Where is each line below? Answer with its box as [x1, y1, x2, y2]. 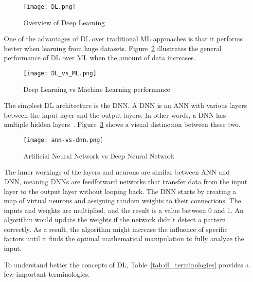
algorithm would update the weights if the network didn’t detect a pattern [4, 214, 226, 225]
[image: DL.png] [23, 3, 76, 10]
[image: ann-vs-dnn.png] [23, 137, 104, 144]
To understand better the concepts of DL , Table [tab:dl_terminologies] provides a [4, 259, 249, 269]
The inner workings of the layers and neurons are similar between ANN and [4, 167, 230, 177]
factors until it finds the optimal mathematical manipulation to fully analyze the [4, 233, 244, 244]
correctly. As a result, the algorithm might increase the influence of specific [4, 224, 228, 234]
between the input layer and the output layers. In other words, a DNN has [4, 109, 226, 120]
